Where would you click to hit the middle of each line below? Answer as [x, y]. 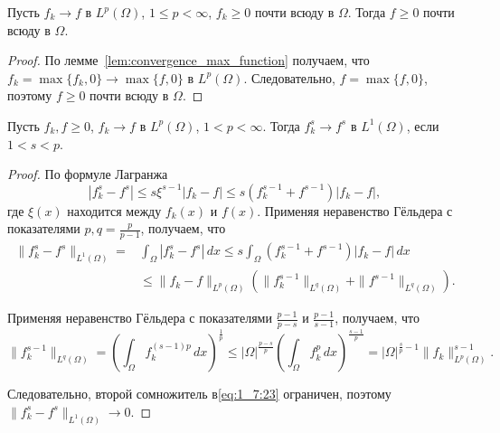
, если [423, 125]
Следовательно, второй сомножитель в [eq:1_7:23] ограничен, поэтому [199, 394]
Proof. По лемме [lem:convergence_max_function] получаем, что [189, 60]
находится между [114, 210]
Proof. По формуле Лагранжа [88, 174]
